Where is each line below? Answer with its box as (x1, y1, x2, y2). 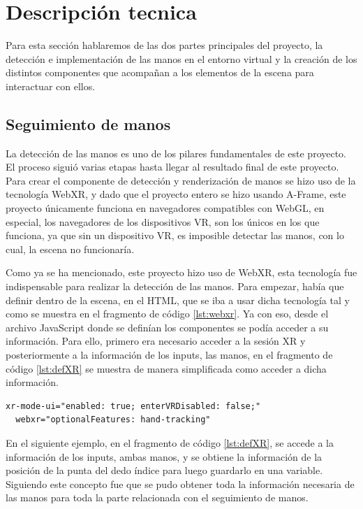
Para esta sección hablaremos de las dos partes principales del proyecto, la (6, 38, 323, 52)
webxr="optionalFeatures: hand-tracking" (15, 415, 211, 425)
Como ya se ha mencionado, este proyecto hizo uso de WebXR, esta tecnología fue (6, 265, 357, 280)
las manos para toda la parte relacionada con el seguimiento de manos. (6, 490, 309, 505)
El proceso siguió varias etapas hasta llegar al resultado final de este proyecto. (6, 159, 339, 174)
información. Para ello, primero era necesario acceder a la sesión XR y (6, 334, 306, 348)
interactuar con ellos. (6, 78, 96, 93)
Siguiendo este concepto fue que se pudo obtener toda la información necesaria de (6, 476, 355, 491)
